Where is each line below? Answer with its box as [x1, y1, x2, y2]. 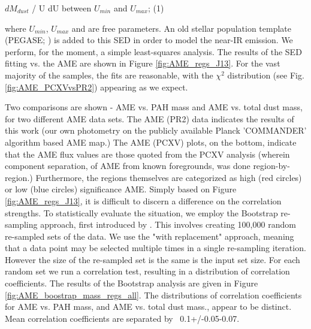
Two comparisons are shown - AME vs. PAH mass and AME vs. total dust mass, [5, 101, 303, 113]
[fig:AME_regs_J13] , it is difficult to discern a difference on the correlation [5, 194, 282, 207]
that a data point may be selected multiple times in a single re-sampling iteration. [5, 242, 306, 254]
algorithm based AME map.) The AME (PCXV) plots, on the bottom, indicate [5, 135, 297, 148]
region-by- [253, 159, 290, 172]
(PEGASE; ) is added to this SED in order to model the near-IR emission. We [5, 34, 293, 46]
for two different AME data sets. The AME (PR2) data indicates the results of [5, 112, 294, 125]
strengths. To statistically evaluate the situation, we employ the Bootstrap [5, 206, 278, 219]
